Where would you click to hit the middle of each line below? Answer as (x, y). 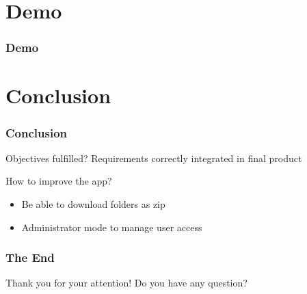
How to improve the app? (59, 181)
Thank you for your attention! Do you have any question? (126, 283)
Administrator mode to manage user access (112, 227)
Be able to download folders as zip (93, 204)
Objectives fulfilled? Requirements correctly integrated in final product (154, 158)
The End (30, 257)
